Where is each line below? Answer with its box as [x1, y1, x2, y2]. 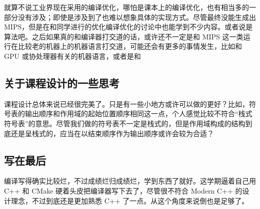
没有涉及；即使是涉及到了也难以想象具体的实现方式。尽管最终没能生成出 [17, 11, 256, 22]
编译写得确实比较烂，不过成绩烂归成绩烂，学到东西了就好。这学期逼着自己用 [4, 176, 256, 186]
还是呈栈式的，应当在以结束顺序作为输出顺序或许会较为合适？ [10, 128, 214, 138]
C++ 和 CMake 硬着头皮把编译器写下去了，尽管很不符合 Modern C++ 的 [4, 185, 242, 196]
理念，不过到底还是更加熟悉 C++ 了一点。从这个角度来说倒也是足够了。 [10, 195, 249, 206]
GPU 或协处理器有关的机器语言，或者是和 [4, 50, 141, 61]
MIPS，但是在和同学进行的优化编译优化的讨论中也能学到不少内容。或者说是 [4, 21, 253, 32]
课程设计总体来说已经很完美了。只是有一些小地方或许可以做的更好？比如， [4, 98, 249, 109]
